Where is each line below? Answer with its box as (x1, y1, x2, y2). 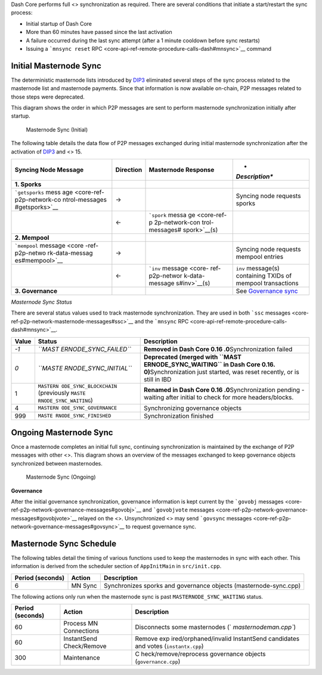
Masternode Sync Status (11, 298, 73, 306)
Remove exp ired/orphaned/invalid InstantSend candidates (135, 634, 300, 643)
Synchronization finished (143, 412, 214, 420)
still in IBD (143, 375, 172, 383)
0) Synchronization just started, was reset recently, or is (143, 368, 299, 376)
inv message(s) (236, 264, 280, 272)
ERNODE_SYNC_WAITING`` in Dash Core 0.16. (143, 360, 275, 368)
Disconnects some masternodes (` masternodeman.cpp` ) (135, 623, 296, 631)
